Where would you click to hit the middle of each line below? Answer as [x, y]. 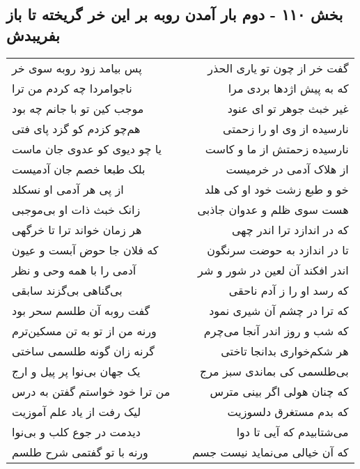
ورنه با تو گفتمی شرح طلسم [80, 452]
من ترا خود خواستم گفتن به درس [91, 391]
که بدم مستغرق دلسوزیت [288, 411]
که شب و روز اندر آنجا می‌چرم [276, 330]
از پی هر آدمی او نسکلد [68, 189]
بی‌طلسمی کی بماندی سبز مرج [274, 371]
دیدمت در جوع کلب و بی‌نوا [76, 431]
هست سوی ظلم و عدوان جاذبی [273, 209]
